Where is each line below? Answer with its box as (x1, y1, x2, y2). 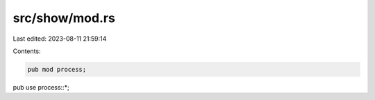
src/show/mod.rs (12, 10, 116, 26)
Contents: (12, 47, 41, 55)
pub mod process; (27, 66, 87, 73)
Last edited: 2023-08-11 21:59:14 (12, 34, 107, 43)
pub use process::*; (12, 83, 69, 91)
